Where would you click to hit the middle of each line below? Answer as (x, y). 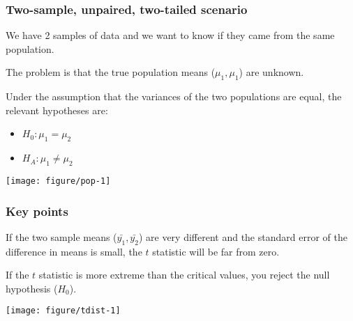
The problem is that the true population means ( (111, 72)
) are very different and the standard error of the (243, 236)
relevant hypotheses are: (57, 110)
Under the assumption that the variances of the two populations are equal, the (174, 96)
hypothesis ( (32, 288)
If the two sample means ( (61, 236)
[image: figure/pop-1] (58, 181)
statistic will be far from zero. (216, 251)
